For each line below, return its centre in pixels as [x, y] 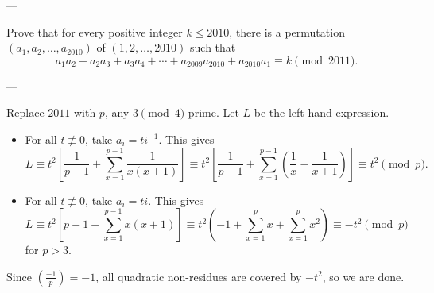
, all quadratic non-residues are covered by [199, 276]
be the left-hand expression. [322, 112]
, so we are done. [363, 276]
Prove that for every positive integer [95, 31]
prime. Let [213, 112]
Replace [25, 112]
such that [213, 47]
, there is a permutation [287, 31]
